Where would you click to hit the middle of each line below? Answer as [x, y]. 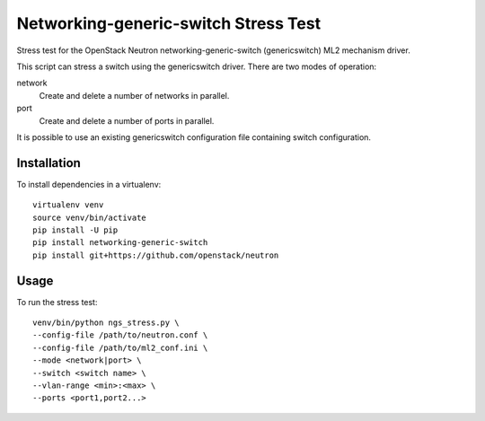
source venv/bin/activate [90, 217]
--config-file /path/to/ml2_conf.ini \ [120, 347]
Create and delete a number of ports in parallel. [127, 120]
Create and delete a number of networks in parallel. [134, 95]
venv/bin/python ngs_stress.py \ [106, 323]
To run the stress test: [57, 302]
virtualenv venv [68, 205]
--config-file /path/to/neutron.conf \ [120, 335]
